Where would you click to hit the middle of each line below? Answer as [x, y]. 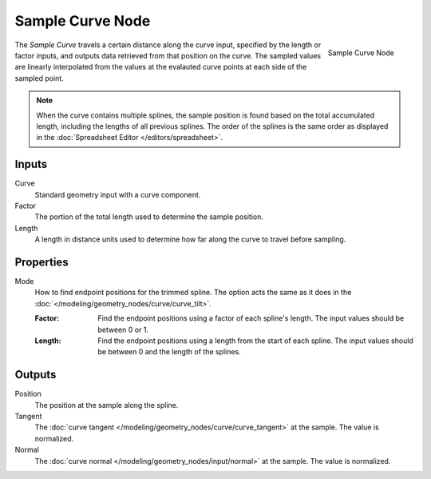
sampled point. [39, 78]
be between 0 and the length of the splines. [169, 352]
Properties [42, 262]
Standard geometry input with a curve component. [118, 194]
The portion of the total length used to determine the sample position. [149, 217]
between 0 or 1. [123, 329]
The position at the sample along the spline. [107, 405]
